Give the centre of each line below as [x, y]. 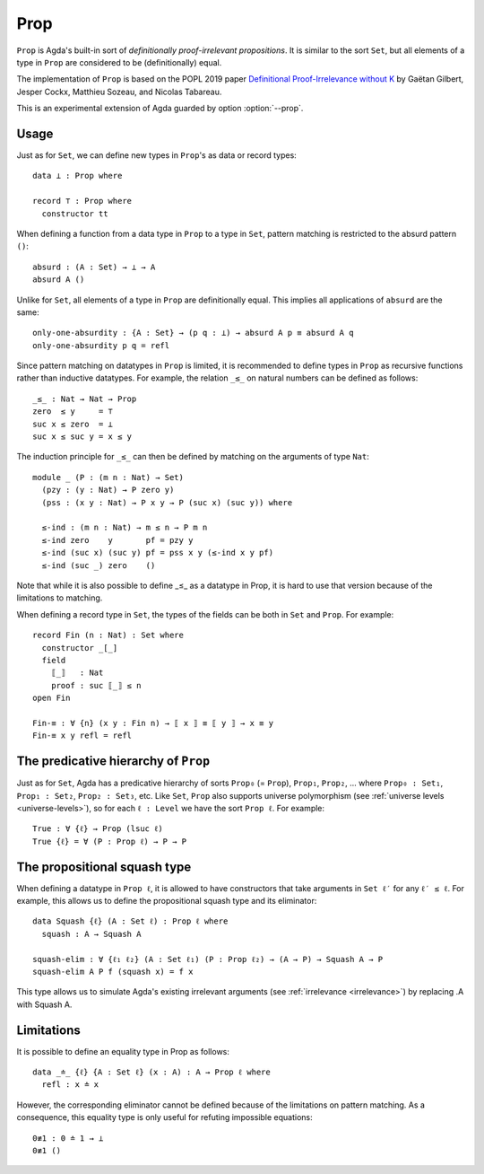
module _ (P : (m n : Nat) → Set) [108, 477]
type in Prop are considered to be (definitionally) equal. [119, 62]
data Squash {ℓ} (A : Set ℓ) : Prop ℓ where [130, 921]
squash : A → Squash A [91, 934]
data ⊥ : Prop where [78, 176]
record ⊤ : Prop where [82, 201]
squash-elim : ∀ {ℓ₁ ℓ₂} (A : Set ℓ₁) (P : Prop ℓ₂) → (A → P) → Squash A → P [208, 959]
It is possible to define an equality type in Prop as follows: [123, 1051]
